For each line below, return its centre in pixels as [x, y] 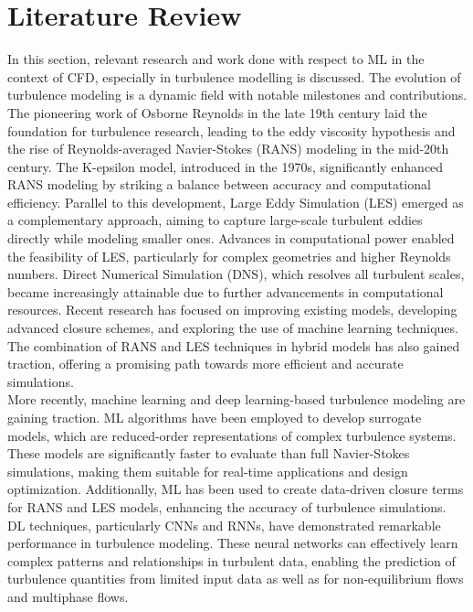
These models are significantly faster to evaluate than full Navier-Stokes [209, 453]
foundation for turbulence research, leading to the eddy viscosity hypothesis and [231, 130]
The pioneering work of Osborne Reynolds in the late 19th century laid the [217, 112]
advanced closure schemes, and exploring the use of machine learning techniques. [233, 328]
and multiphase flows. [68, 596]
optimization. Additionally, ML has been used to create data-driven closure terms [236, 489]
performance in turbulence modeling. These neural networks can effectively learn [233, 543]
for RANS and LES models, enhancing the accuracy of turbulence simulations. [227, 506]
